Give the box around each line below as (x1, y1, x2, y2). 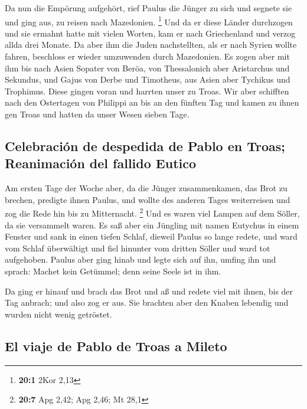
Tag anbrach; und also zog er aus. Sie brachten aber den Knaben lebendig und (5, 296, 289, 309)
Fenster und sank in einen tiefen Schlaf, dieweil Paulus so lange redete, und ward (5, 230, 298, 243)
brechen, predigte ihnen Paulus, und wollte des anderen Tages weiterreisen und (5, 193, 290, 205)
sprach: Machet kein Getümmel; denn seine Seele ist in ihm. (5, 265, 221, 277)
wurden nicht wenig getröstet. (5, 307, 112, 320)
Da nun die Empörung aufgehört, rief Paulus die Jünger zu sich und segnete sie (5, 2, 292, 14)
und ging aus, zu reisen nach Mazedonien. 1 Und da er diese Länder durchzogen (5, 14, 293, 28)
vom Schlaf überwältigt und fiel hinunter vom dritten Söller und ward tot (5, 241, 270, 254)
